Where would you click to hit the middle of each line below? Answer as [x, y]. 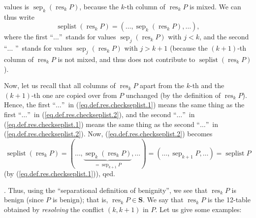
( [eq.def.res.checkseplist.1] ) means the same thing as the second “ [102, 124]
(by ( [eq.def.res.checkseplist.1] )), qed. [60, 173]
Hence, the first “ [30, 105]
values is [17, 6]
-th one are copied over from [74, 95]
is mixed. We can [215, 6]
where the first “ [29, 37]
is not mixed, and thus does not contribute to [127, 59]
